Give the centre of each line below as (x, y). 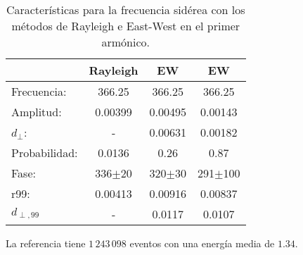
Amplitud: (37, 112)
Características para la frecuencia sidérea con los (125, 10)
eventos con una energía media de (202, 243)
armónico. (126, 42)
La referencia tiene (46, 243)
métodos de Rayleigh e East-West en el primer (126, 26)
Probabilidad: (45, 153)
